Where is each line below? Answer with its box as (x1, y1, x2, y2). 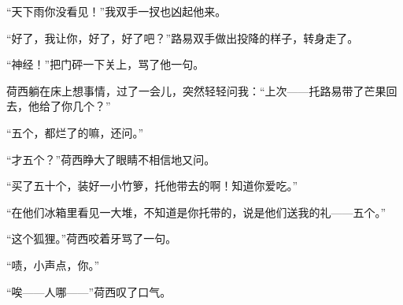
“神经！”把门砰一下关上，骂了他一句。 (6, 56, 205, 73)
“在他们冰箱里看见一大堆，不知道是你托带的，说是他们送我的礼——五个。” (6, 203, 386, 220)
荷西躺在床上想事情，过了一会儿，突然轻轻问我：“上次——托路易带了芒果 (6, 82, 386, 99)
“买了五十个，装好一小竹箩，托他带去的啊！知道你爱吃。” (6, 177, 298, 194)
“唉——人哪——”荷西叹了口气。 (6, 283, 172, 299)
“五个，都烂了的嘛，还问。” (6, 124, 144, 140)
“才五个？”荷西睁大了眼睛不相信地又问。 (6, 151, 216, 167)
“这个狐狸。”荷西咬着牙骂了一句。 (6, 230, 177, 247)
